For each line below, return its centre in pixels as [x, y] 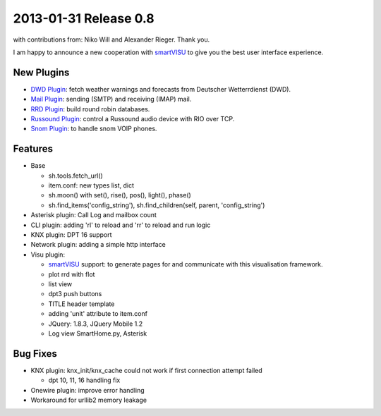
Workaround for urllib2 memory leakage [89, 400]
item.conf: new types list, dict [91, 185]
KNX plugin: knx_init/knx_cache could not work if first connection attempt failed [146, 370]
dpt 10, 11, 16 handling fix [84, 380]
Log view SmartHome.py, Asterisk [98, 333]
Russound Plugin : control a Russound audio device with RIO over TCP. [133, 119]
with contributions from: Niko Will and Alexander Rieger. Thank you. [111, 39]
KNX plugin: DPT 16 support [71, 235]
